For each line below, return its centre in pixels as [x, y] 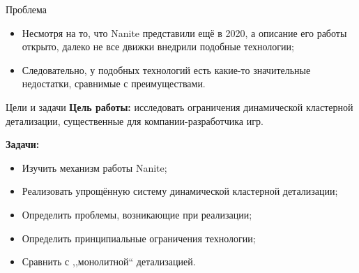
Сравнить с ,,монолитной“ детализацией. [109, 261]
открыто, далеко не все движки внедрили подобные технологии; [158, 46]
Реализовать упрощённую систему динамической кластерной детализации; [180, 191]
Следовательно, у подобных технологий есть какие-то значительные [166, 69]
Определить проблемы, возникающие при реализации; [137, 214]
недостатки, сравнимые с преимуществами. [114, 83]
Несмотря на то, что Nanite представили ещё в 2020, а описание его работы [184, 32]
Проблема [26, 9]
